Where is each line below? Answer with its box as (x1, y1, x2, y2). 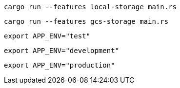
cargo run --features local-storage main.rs (4, 3, 177, 11)
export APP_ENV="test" (4, 32, 91, 40)
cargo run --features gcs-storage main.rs (4, 18, 169, 25)
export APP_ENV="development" (4, 47, 120, 54)
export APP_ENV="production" (4, 61, 115, 69)
